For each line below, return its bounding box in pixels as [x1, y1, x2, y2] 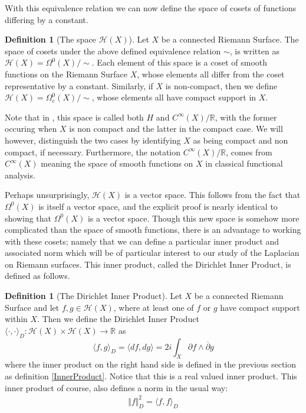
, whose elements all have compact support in [91, 91, 256, 103]
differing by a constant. [5, 13, 88, 25]
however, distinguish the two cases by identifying [5, 134, 181, 146]
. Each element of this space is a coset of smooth [91, 56, 268, 69]
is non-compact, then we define [165, 79, 278, 92]
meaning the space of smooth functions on [41, 157, 193, 170]
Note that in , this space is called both [5, 110, 144, 123]
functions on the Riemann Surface [5, 67, 127, 80]
